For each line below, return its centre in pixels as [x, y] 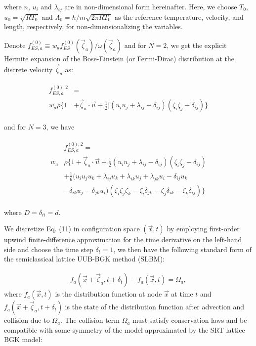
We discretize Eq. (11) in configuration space [72, 229]
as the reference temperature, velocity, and [179, 17]
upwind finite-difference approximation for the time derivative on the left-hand [123, 239]
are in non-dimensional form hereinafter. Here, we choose [151, 6]
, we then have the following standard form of [182, 249]
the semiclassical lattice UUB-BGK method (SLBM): [85, 259]
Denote [15, 45]
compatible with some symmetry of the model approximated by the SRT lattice [125, 329]
